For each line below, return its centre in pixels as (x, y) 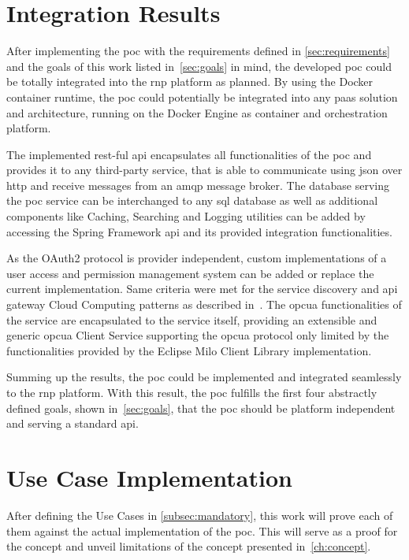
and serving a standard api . (73, 423)
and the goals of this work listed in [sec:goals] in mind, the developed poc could (199, 66)
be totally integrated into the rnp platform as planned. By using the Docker (190, 82)
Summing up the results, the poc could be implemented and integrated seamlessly (204, 377)
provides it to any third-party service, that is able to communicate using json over (204, 170)
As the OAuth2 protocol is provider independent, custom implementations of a (197, 258)
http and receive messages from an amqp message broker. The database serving (198, 185)
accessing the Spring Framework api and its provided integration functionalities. (199, 231)
